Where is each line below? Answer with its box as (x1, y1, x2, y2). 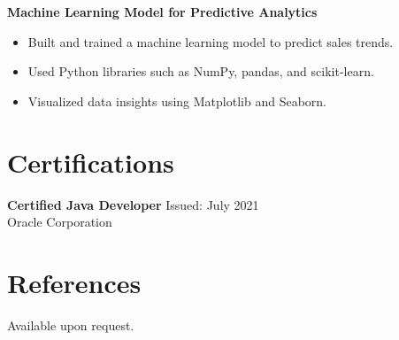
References (7, 264, 142, 300)
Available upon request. (7, 315, 134, 334)
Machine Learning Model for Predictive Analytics (7, 3, 318, 20)
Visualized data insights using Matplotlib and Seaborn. (27, 91, 326, 110)
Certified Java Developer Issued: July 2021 (7, 195, 259, 213)
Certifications (7, 143, 174, 180)
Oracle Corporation (7, 212, 112, 231)
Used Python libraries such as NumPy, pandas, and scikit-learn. (27, 62, 374, 81)
